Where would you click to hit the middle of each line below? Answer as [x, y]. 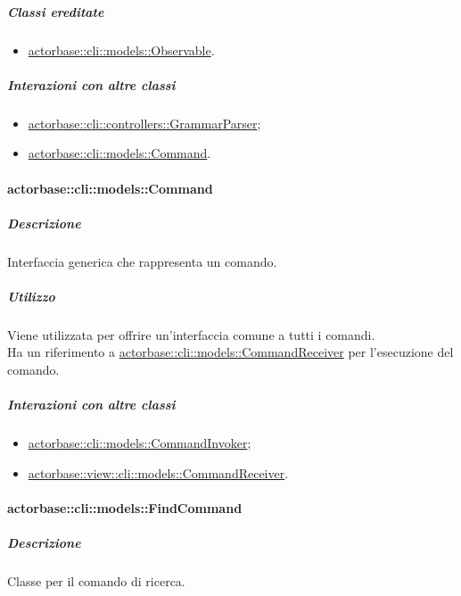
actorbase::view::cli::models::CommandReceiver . [158, 472]
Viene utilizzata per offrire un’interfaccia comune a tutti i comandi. [191, 334]
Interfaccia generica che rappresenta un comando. [142, 261]
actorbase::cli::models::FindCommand [125, 507]
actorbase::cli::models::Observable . [121, 50]
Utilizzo [31, 296]
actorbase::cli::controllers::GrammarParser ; [144, 123]
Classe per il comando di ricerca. [96, 581]
